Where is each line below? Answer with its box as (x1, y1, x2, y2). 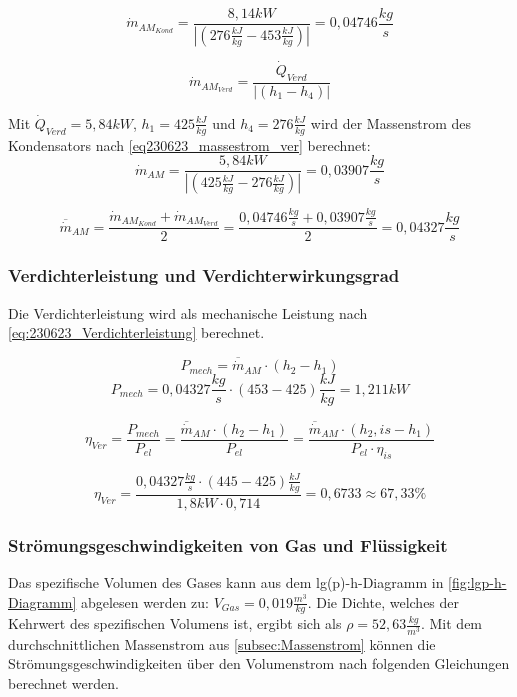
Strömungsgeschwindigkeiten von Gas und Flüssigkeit (8, 532, 448, 557)
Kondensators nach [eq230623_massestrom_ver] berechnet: (8, 134, 371, 155)
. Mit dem (420, 613, 483, 634)
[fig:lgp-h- (448, 572, 507, 593)
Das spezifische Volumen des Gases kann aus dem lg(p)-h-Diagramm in (8, 572, 444, 593)
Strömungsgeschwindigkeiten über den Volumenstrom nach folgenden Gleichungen (8, 653, 510, 674)
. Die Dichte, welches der (307, 591, 460, 612)
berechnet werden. (8, 672, 119, 693)
